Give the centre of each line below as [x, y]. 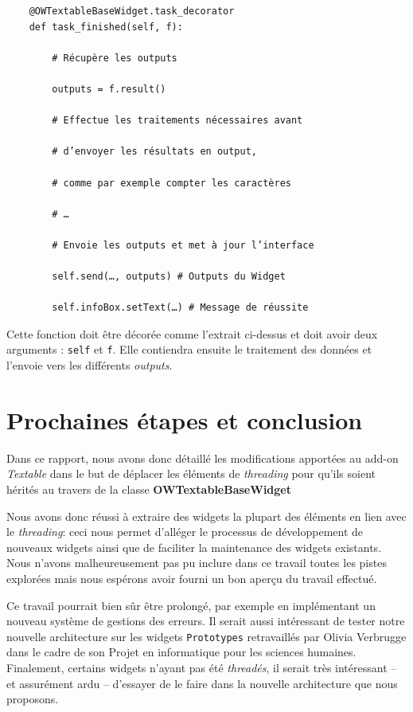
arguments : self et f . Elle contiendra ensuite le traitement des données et [189, 349]
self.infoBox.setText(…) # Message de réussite [180, 308]
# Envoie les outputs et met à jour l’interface [183, 245]
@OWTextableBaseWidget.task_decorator [132, 11]
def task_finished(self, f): [106, 27]
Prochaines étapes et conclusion [185, 419]
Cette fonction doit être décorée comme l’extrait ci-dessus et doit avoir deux [192, 333]
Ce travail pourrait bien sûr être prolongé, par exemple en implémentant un [191, 605]
